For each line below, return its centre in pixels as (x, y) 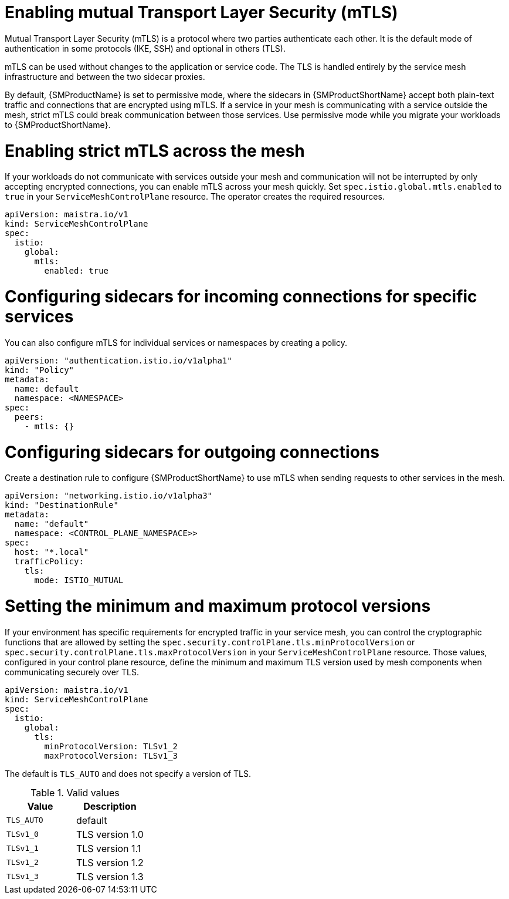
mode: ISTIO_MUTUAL (79, 580)
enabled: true (77, 271)
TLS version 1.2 (110, 862)
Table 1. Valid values (75, 792)
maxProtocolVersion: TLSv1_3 (111, 755)
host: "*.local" (52, 552)
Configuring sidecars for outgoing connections (192, 452)
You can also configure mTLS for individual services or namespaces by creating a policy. (176, 342)
